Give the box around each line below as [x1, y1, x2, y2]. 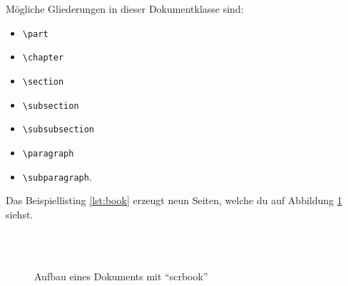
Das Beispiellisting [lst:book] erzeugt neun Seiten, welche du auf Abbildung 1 [6, 193, 342, 208]
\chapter [22, 53, 64, 63]
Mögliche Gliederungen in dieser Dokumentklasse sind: [6, 1, 244, 16]
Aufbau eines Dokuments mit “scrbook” [34, 268, 208, 283]
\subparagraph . [22, 169, 92, 184]
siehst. [6, 206, 34, 221]
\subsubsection [22, 125, 95, 135]
